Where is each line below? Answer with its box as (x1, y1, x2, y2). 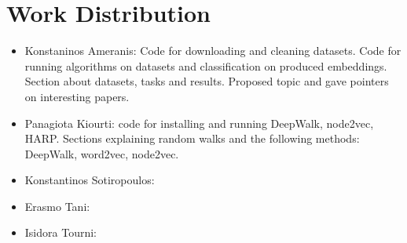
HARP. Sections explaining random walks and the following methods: (24, 130, 360, 147)
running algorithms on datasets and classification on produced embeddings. (24, 57, 387, 74)
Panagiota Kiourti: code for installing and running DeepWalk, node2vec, (24, 114, 374, 131)
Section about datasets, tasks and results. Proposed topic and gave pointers (24, 73, 389, 89)
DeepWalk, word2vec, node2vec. (24, 145, 179, 161)
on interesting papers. (24, 88, 130, 104)
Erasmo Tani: (24, 198, 90, 214)
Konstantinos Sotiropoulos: (24, 172, 155, 188)
